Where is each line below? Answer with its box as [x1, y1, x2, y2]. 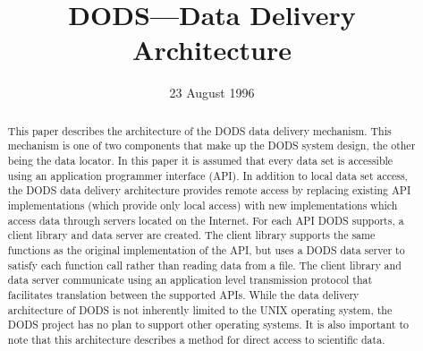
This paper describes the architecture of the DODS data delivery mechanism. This [7, 123, 392, 138]
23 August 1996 [169, 83, 255, 102]
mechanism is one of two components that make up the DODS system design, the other [7, 138, 416, 153]
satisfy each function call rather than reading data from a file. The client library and [7, 257, 402, 272]
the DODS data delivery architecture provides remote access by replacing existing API [7, 183, 411, 198]
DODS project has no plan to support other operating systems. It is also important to [7, 317, 409, 332]
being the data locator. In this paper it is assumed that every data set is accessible [7, 153, 393, 168]
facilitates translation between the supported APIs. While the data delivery [7, 287, 360, 302]
